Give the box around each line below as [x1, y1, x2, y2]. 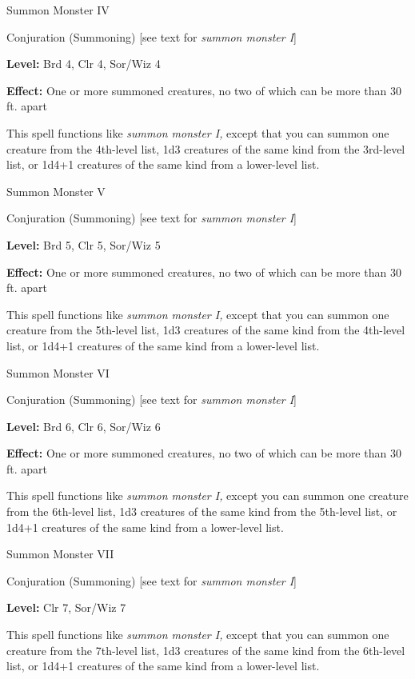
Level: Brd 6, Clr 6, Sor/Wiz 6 [6, 417, 161, 434]
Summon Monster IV [6, 2, 110, 18]
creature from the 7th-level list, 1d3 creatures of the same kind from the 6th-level [6, 641, 405, 658]
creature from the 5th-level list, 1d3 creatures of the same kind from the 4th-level [6, 322, 405, 338]
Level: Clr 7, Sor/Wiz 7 [6, 599, 126, 616]
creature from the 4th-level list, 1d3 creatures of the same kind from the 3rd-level [6, 140, 405, 157]
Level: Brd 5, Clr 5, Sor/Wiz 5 [6, 236, 161, 253]
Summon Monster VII [6, 545, 114, 562]
